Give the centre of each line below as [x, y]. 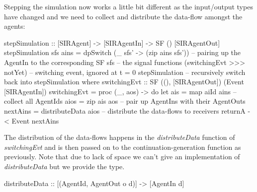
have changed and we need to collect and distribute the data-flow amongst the [123, 16]
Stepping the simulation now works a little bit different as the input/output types [128, 6]
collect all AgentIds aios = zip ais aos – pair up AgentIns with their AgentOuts [125, 101]
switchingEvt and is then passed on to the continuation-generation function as [123, 147]
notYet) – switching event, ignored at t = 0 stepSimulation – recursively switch [125, 72]
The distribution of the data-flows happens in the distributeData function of [120, 137]
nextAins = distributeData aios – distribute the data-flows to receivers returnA [125, 110]
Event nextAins [35, 120]
